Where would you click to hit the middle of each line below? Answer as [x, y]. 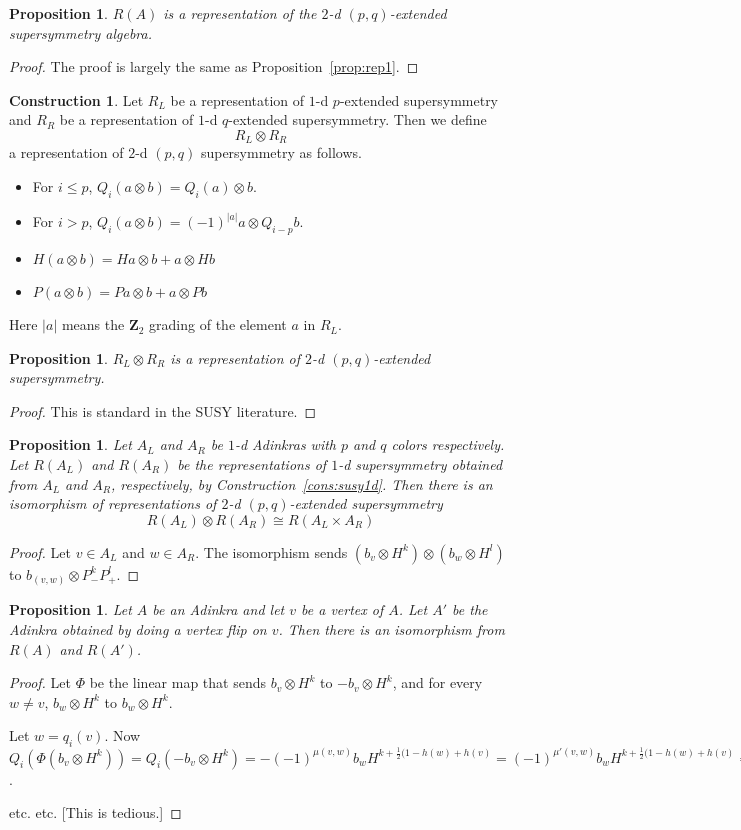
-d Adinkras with [285, 444]
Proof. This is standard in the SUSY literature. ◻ [163, 410]
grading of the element [218, 324]
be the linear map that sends [178, 682]
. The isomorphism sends [271, 551]
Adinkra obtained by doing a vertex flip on [138, 628]
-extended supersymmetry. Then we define [357, 119]
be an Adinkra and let [218, 609]
